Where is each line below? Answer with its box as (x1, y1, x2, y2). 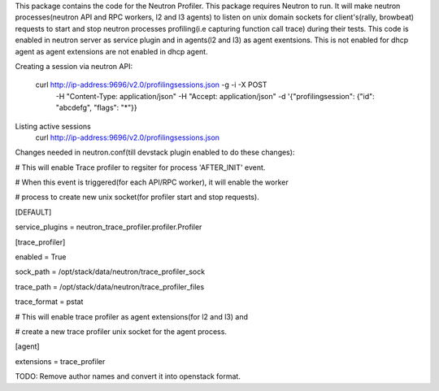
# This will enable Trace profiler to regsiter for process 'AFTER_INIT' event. (15, 163, 266, 172)
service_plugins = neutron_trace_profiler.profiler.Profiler (15, 222, 202, 232)
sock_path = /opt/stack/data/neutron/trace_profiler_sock (15, 267, 206, 276)
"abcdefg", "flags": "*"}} (55, 102, 137, 113)
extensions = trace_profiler (15, 356, 106, 366)
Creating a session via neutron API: (15, 61, 133, 71)
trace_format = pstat (15, 297, 84, 306)
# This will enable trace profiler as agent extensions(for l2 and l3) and (15, 311, 248, 321)
